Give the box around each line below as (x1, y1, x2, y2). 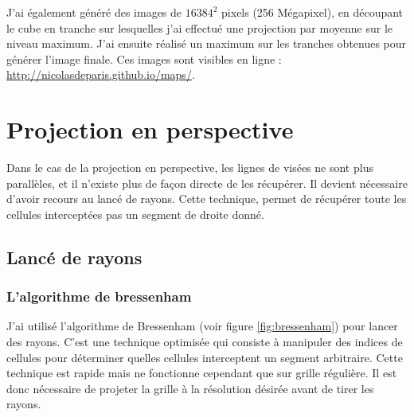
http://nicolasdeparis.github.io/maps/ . (6, 66, 195, 83)
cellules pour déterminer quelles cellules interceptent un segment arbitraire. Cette (6, 349, 403, 365)
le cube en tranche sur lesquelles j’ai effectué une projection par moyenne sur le (6, 19, 393, 36)
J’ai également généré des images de (6, 4, 182, 20)
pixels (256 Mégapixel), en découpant (221, 4, 404, 20)
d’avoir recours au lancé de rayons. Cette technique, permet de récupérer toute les (6, 190, 407, 207)
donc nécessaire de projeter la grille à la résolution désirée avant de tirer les (6, 380, 374, 396)
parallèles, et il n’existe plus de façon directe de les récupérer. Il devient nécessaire (6, 174, 408, 191)
